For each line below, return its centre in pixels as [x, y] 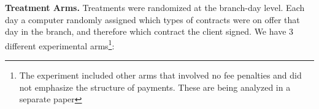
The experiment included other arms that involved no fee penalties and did [160, 75]
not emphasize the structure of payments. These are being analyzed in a [155, 87]
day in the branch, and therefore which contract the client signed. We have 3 [149, 31]
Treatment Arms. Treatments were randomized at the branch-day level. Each [155, 7]
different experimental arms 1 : [60, 44]
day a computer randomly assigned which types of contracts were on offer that [152, 19]
